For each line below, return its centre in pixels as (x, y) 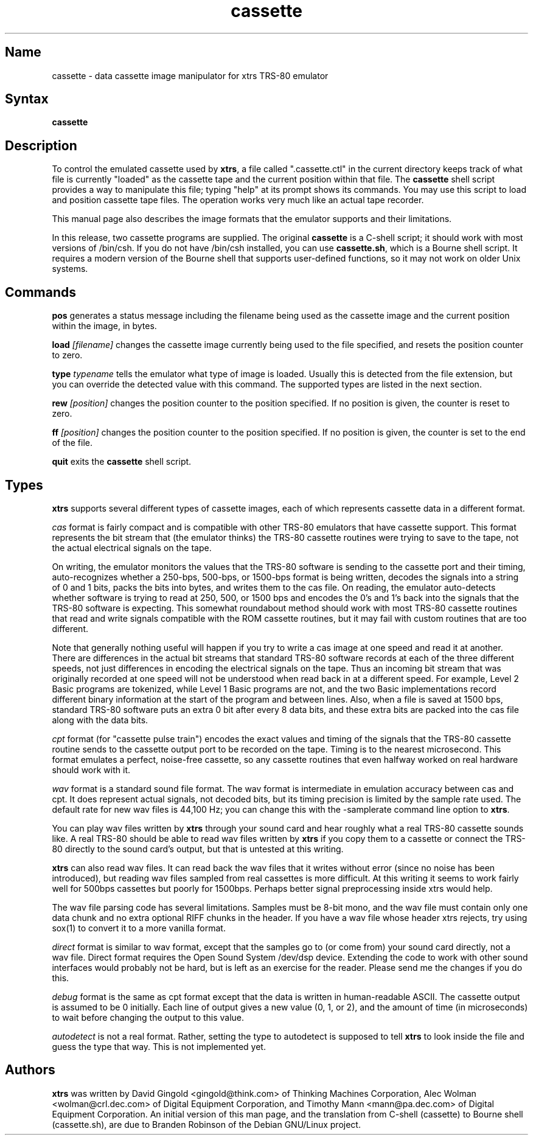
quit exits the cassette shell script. (122, 462)
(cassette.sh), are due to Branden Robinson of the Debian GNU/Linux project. (206, 1124)
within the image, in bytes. (104, 326)
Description (41, 145)
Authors (30, 1070)
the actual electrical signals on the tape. (132, 547)
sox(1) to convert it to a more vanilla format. (139, 928)
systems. (70, 269)
